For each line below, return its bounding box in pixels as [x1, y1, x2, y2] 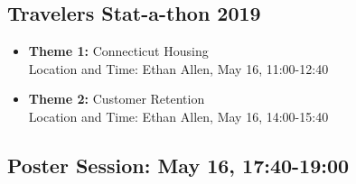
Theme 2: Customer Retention [28, 89, 205, 108]
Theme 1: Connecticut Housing [28, 41, 209, 60]
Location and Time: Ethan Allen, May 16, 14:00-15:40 [28, 106, 329, 125]
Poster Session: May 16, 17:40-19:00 [7, 151, 350, 179]
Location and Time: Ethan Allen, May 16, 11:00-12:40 [28, 59, 329, 78]
